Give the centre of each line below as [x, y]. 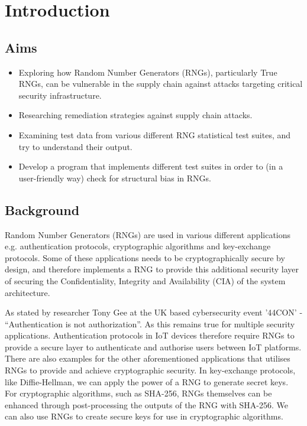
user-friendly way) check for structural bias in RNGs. [115, 178]
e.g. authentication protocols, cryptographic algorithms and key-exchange [138, 246]
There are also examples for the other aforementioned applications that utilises [148, 358]
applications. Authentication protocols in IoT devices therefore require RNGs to [150, 335]
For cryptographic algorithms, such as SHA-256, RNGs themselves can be [138, 393]
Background [42, 209]
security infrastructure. [60, 95]
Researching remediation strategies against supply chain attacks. [135, 115]
